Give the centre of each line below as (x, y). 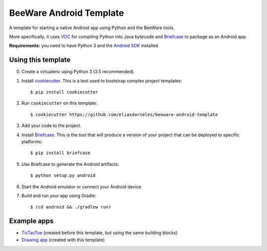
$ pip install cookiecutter (64, 92)
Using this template (40, 60)
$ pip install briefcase (60, 153)
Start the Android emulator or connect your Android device (81, 187)
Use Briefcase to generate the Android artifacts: (70, 164)
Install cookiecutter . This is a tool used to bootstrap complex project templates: (102, 81)
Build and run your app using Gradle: (59, 196)
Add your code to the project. (51, 125)
